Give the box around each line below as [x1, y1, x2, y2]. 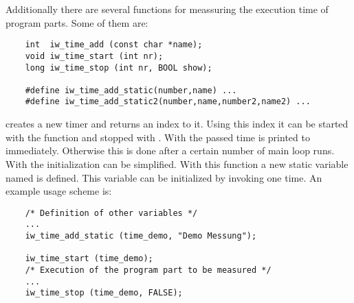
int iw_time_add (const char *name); [25, 40, 203, 50]
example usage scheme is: [5, 184, 112, 198]
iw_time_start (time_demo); [25, 254, 153, 264]
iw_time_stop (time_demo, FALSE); [25, 288, 183, 298]
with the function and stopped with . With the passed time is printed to [5, 130, 310, 144]
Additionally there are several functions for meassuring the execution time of [5, 2, 329, 16]
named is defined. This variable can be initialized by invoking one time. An [5, 170, 322, 184]
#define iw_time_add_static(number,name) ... [25, 85, 237, 95]
